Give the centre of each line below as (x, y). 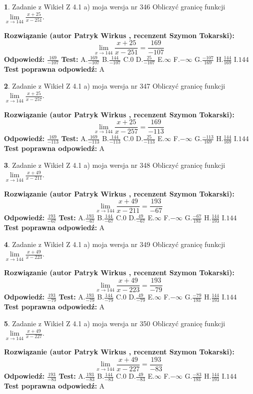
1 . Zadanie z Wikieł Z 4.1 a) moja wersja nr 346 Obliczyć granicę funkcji (115, 6)
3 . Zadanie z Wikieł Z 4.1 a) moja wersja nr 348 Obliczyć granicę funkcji (115, 165)
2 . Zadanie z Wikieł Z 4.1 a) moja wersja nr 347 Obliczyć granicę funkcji (115, 85)
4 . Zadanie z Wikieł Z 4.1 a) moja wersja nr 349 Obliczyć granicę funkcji (115, 244)
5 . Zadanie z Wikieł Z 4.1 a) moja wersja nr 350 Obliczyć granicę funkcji (115, 323)
